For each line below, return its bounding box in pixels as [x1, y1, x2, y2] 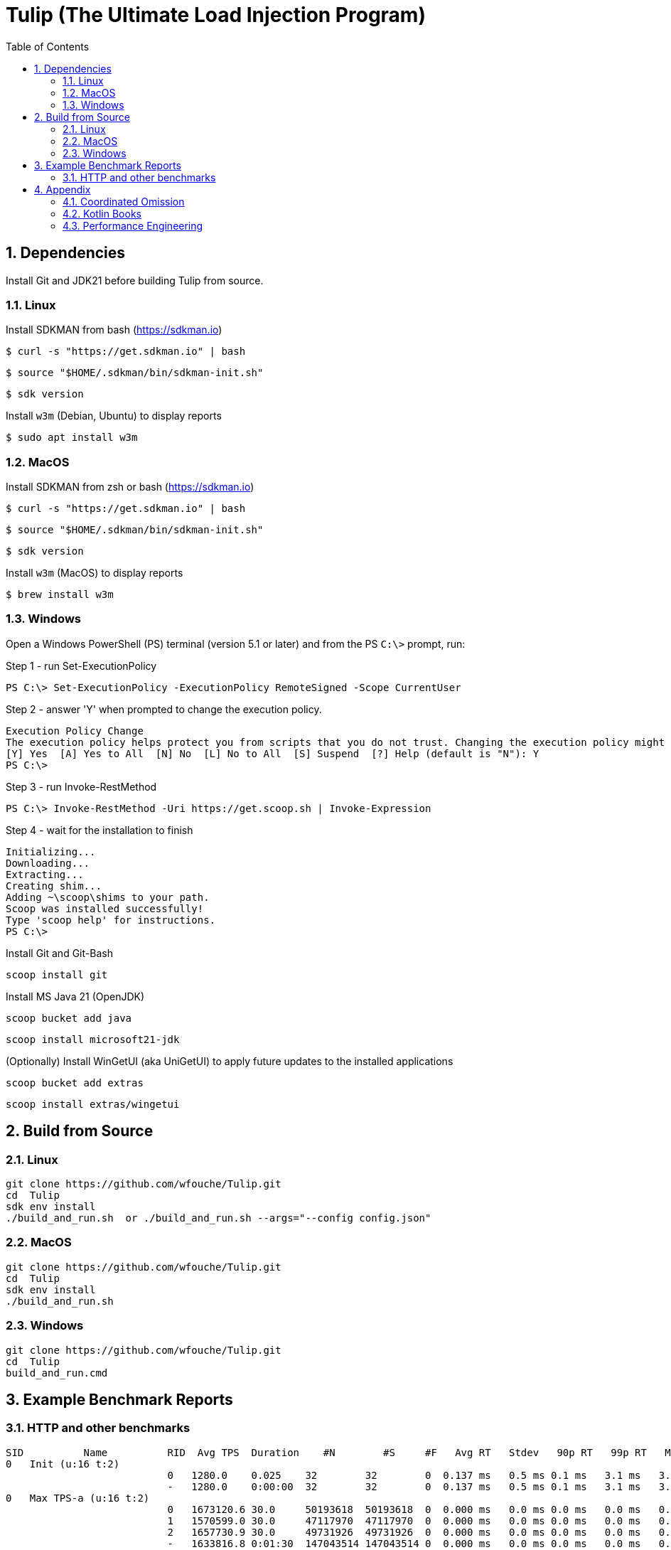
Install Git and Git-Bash [6, 946, 113, 959]
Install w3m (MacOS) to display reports [6, 567, 183, 579]
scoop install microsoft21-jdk [6, 1033, 180, 1045]
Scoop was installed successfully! [6, 902, 204, 914]
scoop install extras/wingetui [6, 1098, 180, 1110]
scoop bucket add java [6, 1012, 132, 1024]
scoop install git [6, 968, 108, 980]
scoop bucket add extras [6, 1076, 144, 1089]
